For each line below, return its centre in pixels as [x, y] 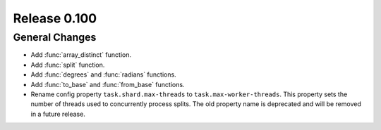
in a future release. [58, 114]
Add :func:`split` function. [68, 65]
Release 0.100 [55, 18]
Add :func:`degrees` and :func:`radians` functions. [103, 74]
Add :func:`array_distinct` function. [81, 55]
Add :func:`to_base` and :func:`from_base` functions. [108, 84]
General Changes [55, 37]
